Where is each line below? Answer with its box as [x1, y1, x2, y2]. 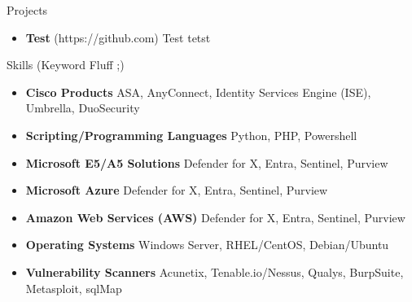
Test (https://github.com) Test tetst [25, 28, 211, 46]
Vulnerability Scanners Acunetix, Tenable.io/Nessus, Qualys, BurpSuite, [25, 263, 404, 280]
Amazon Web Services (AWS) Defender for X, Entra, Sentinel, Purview [25, 208, 405, 225]
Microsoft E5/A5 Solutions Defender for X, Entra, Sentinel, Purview [25, 154, 388, 171]
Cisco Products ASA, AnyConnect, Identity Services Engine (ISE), [25, 83, 371, 100]
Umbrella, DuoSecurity [25, 99, 140, 116]
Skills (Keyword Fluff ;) [7, 56, 125, 73]
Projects [7, 2, 48, 18]
